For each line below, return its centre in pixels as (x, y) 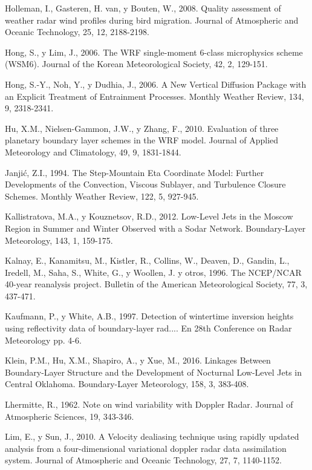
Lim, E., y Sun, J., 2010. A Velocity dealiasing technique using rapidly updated (152, 436)
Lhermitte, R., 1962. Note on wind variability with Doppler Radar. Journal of (149, 404)
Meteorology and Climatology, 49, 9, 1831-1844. (93, 152)
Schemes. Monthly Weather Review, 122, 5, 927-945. (102, 196)
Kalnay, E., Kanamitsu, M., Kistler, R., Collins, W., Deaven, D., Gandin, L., (147, 260)
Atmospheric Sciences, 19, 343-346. (70, 416)
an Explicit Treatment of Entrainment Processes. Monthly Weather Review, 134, (154, 96)
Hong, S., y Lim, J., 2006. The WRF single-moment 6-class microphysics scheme (154, 52)
